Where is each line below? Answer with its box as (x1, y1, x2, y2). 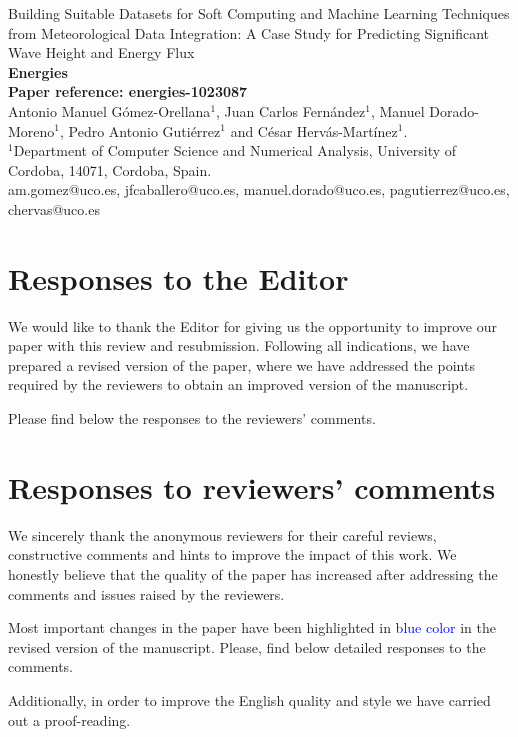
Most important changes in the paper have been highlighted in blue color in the (8, 617, 496, 638)
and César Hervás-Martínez (230, 120, 398, 141)
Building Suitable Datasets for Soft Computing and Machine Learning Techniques (8, 3, 510, 23)
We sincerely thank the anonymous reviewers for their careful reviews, (8, 524, 437, 545)
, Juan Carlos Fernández (216, 100, 366, 121)
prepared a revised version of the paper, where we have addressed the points (8, 354, 475, 375)
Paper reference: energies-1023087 (8, 81, 248, 102)
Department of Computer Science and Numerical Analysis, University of (13, 140, 457, 161)
